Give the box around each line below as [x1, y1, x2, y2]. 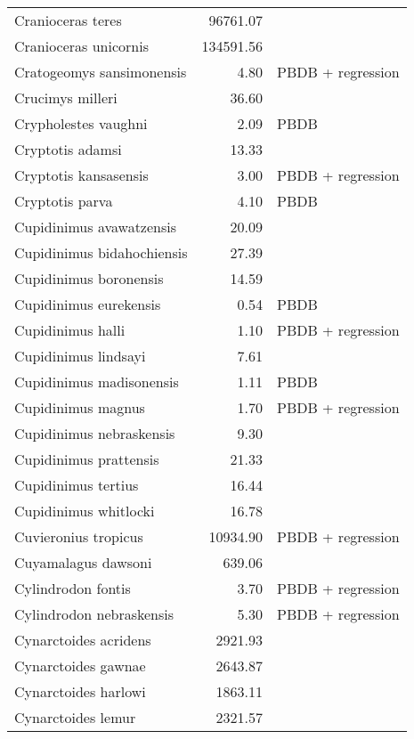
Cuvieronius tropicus [14, 526, 143, 547]
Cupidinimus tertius [14, 475, 139, 495]
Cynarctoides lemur [14, 707, 136, 727]
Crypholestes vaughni [14, 113, 148, 134]
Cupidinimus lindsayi [14, 345, 146, 366]
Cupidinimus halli [14, 320, 126, 340]
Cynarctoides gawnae [14, 655, 146, 676]
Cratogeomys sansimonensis [14, 61, 187, 82]
